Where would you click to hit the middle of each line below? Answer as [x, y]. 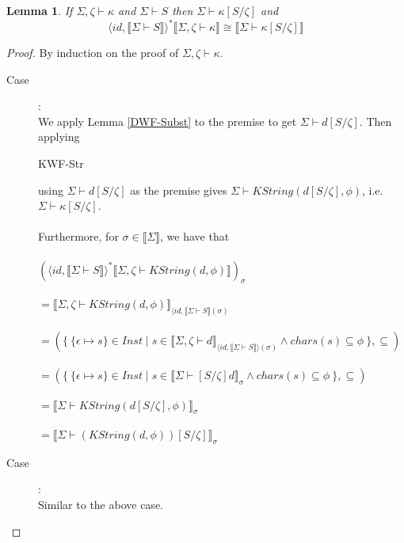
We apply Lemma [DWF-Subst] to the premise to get [168, 121]
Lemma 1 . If [40, 10]
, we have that [195, 236]
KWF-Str [61, 163]
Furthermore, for [78, 236]
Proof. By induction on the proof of [93, 53]
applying [59, 137]
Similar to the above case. [101, 505]
